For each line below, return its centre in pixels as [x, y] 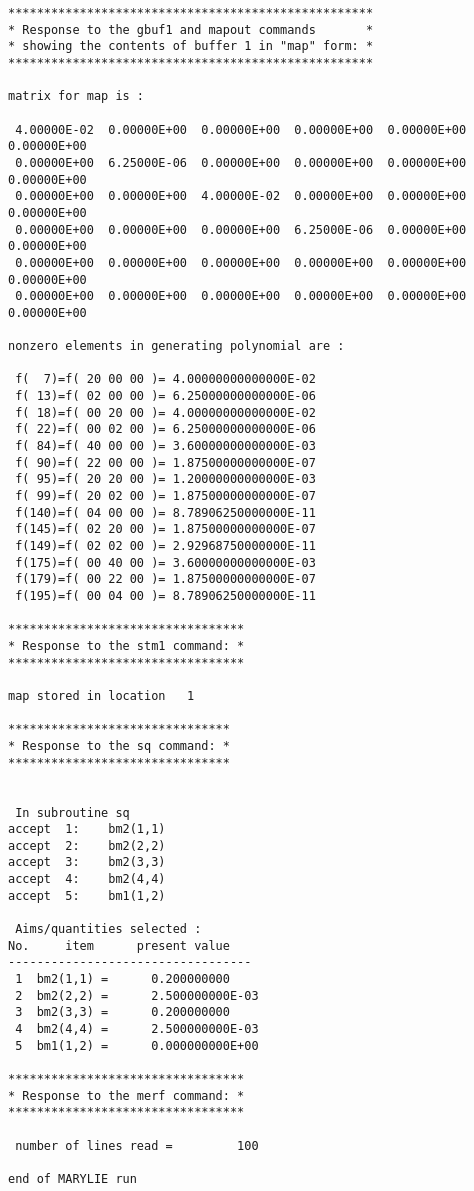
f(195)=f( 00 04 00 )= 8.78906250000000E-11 [165, 595]
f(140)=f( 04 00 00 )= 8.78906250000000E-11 [165, 512]
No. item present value [119, 945]
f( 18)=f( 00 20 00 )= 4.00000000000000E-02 [165, 412]
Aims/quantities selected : [108, 929]
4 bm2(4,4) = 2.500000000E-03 [137, 1029]
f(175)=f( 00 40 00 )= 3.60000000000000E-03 [165, 562]
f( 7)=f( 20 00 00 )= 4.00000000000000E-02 [165, 379]
